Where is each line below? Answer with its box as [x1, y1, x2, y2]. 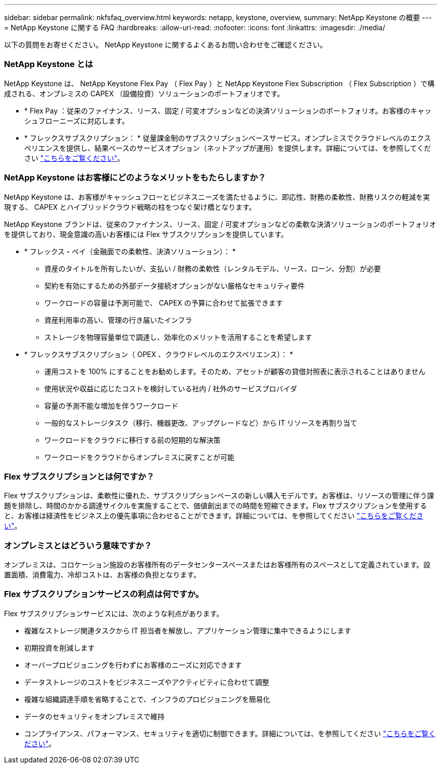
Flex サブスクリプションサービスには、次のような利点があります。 [4, 609, 224, 618]
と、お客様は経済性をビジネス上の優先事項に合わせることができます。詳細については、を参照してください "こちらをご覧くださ [4, 511, 423, 520]
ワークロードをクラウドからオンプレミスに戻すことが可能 [44, 452, 235, 461]
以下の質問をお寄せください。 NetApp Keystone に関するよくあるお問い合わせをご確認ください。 [4, 40, 327, 49]
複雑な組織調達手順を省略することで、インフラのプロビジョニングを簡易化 [24, 694, 270, 703]
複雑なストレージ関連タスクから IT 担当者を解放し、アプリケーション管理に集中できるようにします [24, 626, 351, 635]
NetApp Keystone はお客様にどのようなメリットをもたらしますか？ [4, 172, 266, 183]
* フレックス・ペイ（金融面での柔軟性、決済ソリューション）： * [24, 247, 236, 256]
